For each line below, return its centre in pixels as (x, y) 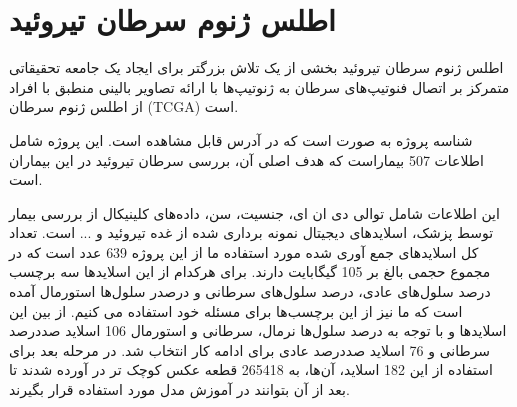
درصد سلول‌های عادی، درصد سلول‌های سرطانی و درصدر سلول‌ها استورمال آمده (250, 291)
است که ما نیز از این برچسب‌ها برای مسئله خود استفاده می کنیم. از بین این (236, 310)
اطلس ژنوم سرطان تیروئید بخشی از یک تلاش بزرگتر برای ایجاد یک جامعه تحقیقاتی (256, 67)
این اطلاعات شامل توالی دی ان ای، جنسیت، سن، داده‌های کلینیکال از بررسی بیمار (254, 212)
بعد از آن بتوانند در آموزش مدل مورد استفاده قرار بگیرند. (179, 389)
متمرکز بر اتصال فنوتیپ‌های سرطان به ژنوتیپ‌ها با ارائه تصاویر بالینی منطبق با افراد (259, 86)
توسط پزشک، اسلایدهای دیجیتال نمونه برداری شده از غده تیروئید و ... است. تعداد (251, 232)
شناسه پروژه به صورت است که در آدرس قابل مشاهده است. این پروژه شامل (241, 139)
